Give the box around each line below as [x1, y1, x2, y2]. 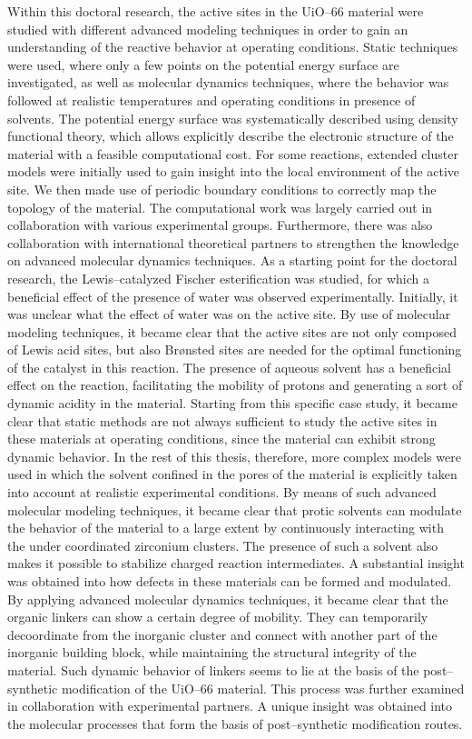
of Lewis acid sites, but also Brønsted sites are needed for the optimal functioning [7, 340, 462, 359]
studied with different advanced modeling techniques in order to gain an [7, 19, 408, 38]
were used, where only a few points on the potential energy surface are [7, 55, 399, 74]
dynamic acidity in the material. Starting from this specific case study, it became [7, 394, 457, 413]
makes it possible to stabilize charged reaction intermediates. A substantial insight [7, 554, 465, 573]
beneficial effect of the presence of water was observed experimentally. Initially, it [7, 286, 458, 305]
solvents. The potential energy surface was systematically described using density [7, 108, 458, 127]
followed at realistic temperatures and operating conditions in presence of [7, 90, 416, 109]
